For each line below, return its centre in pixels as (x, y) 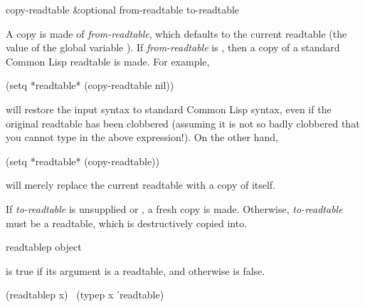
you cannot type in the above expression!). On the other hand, (142, 137)
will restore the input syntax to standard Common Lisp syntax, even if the (169, 109)
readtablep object (44, 247)
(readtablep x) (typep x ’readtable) (85, 295)
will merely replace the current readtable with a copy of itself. (141, 185)
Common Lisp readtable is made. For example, (108, 61)
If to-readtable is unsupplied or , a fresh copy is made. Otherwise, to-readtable (174, 208)
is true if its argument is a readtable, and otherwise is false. (136, 270)
